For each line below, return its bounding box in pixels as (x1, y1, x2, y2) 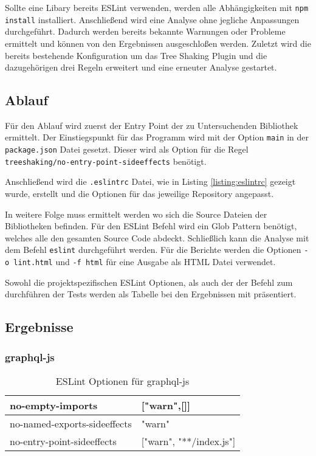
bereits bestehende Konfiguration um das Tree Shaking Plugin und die (5, 49, 267, 61)
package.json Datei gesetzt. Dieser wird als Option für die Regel (5, 143, 249, 156)
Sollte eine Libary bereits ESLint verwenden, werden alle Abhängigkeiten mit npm (5, 1, 309, 13)
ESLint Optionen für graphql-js (55, 373, 190, 388)
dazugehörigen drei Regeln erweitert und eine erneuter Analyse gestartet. (5, 61, 277, 74)
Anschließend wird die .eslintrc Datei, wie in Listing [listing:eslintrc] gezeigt (5, 175, 296, 188)
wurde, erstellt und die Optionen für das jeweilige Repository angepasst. (5, 187, 274, 200)
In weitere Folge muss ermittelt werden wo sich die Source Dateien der (5, 207, 267, 220)
